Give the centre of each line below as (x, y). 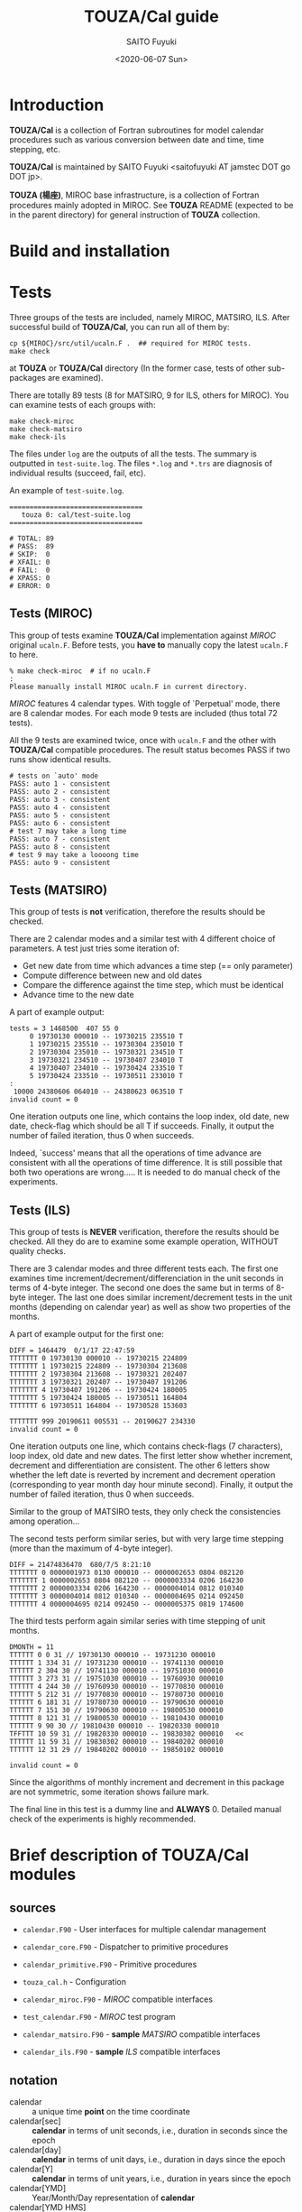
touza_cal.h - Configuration (74, 1982)
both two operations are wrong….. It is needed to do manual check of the (145, 1172)
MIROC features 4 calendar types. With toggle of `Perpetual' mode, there (145, 703)
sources (33, 1908)
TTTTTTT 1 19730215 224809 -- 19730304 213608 (98, 1367)
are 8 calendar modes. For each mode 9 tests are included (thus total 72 (143, 713)
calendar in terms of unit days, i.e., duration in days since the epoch (159, 2160)
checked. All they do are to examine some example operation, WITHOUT (144, 1241)
